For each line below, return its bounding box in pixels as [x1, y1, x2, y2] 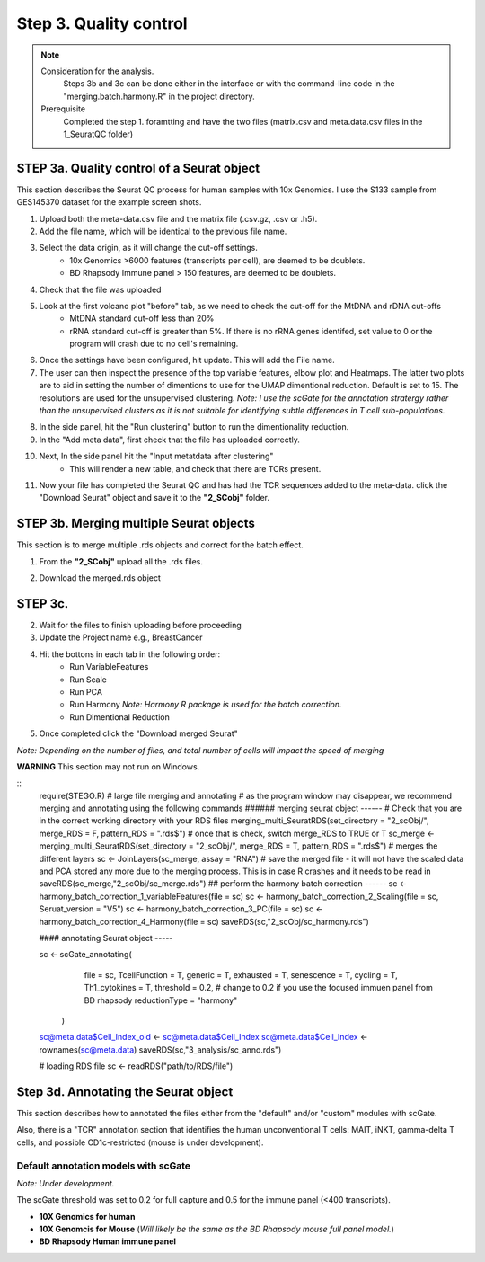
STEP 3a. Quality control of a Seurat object [16, 160, 260, 175]
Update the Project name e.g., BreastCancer [39, 632, 203, 643]
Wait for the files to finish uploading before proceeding [39, 619, 242, 630]
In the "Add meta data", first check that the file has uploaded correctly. [39, 434, 301, 445]
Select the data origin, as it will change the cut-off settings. [39, 243, 258, 253]
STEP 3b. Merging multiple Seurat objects [16, 516, 255, 531]
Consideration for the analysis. [40, 66, 154, 76]
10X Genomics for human [39, 1211, 136, 1222]
